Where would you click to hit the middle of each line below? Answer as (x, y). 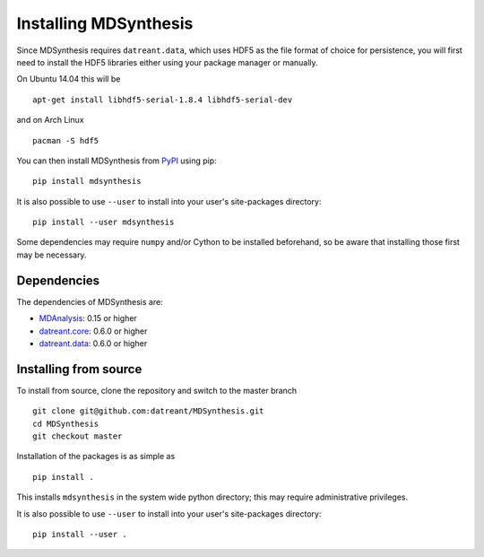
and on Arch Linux (50, 120)
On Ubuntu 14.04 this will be (69, 79)
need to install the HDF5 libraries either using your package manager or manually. (167, 62)
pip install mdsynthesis (87, 181)
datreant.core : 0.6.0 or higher (93, 331)
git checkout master (78, 436)
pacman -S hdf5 (66, 140)
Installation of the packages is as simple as (96, 457)
